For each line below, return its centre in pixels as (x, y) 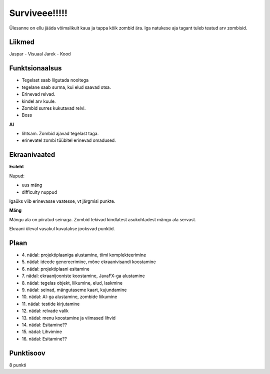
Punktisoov (27, 353)
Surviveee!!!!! (38, 13)
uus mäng (32, 185)
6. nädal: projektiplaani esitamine (56, 269)
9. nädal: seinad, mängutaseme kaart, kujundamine (74, 290)
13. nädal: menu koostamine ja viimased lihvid (69, 318)
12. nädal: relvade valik (45, 311)
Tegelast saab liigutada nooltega (55, 80)
